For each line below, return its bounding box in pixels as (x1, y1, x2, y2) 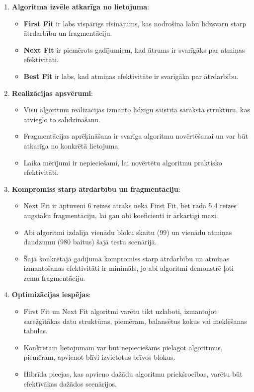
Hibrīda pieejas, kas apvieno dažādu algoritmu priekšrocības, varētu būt (23, 369, 243, 379)
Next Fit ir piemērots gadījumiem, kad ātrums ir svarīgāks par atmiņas (23, 44, 245, 55)
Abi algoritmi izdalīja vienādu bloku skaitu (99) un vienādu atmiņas (23, 227, 232, 237)
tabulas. (23, 325, 48, 336)
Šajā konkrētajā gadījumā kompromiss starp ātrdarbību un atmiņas (23, 253, 230, 263)
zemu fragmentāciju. (23, 272, 85, 283)
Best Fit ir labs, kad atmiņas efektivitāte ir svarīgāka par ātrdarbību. (23, 71, 239, 81)
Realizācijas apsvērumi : (11, 87, 93, 98)
